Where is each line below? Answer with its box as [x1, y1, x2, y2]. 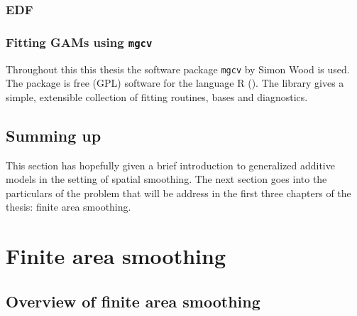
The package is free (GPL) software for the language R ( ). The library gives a [6, 75, 344, 90]
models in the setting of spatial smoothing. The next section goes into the [6, 172, 327, 186]
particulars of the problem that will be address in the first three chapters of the [6, 185, 351, 200]
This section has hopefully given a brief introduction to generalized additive [6, 157, 335, 172]
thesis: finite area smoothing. [6, 199, 131, 214]
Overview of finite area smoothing [6, 290, 260, 312]
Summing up [6, 124, 101, 146]
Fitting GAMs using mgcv [6, 33, 153, 51]
